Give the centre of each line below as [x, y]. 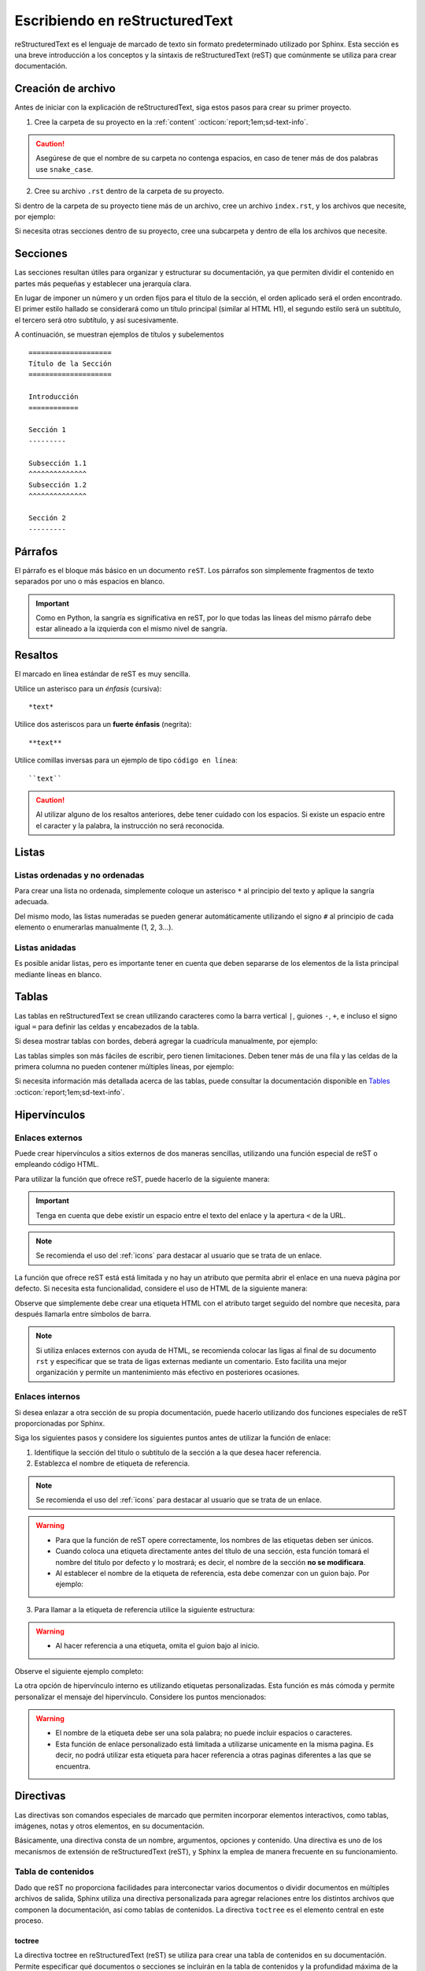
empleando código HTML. [57, 1164]
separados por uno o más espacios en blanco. [90, 581]
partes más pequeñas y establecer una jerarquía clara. [103, 283]
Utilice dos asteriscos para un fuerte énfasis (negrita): [103, 725]
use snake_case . [65, 169]
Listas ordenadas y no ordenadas [79, 875]
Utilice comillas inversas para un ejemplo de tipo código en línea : [126, 760]
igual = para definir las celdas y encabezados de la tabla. [107, 1026]
